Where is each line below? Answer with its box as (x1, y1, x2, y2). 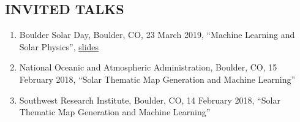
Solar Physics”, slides (19, 40, 99, 53)
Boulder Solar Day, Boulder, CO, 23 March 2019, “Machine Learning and (19, 28, 295, 41)
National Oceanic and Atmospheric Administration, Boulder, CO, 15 (19, 61, 277, 74)
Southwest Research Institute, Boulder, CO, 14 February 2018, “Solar (19, 93, 280, 106)
